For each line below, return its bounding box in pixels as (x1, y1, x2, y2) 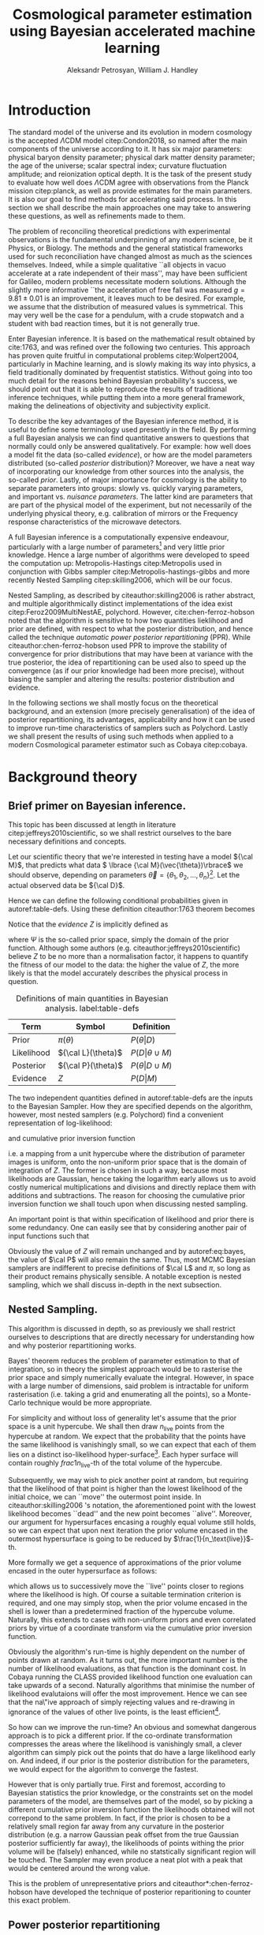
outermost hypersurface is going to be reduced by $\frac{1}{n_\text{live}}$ (8, 1533, 251, 1544)
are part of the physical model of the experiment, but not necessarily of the (8, 500, 252, 510)
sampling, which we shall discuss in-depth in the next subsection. (8, 1280, 222, 1289)
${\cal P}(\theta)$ (58, 1060, 124, 1071)
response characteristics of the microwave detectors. (8, 517, 182, 526)
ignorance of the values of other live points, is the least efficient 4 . (8, 1705, 221, 1716)
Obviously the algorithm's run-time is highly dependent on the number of (8, 1647, 246, 1656)
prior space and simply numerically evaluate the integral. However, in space (8, 1372, 255, 1382)
